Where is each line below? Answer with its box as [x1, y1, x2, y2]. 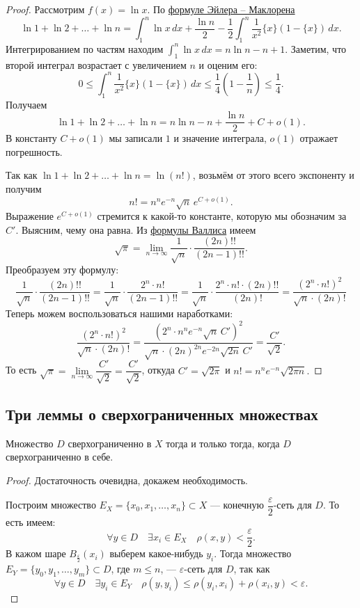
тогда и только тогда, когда [166, 435, 280, 450]
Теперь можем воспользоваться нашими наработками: [6, 305, 233, 320]
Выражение [6, 209, 54, 223]
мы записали [109, 131, 163, 145]
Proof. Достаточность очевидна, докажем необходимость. [6, 473, 248, 487]
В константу [6, 131, 57, 145]
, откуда [141, 362, 175, 377]
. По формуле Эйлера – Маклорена [147, 2, 295, 16]
